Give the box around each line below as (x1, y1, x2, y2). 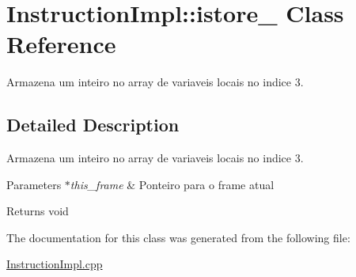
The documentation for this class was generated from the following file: (6, 229, 350, 245)
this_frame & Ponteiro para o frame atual (70, 176, 275, 192)
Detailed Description (6, 112, 180, 137)
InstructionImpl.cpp (6, 256, 103, 272)
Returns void (6, 203, 69, 219)
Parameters (6, 176, 62, 192)
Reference (6, 28, 116, 60)
